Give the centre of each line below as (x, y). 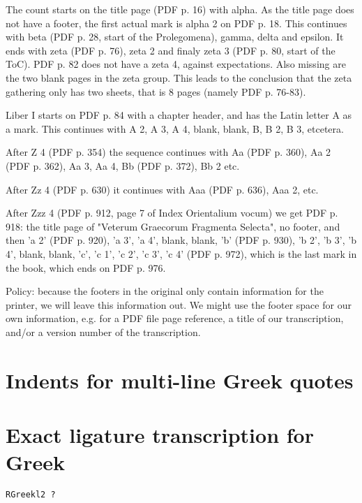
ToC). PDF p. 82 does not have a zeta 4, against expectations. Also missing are (176, 64)
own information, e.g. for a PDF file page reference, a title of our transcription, (175, 318)
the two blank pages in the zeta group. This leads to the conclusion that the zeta (179, 77)
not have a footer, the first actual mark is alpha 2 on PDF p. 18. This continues (176, 23)
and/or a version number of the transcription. (103, 331)
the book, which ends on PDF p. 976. (86, 267)
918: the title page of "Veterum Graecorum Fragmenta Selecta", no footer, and (173, 226)
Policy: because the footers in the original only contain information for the (165, 291)
